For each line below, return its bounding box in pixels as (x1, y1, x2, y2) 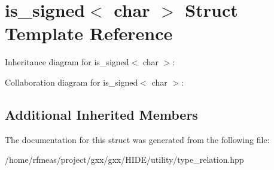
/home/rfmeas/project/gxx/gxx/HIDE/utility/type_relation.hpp (5, 153, 244, 166)
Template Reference (5, 21, 173, 45)
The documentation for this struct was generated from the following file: (5, 133, 270, 145)
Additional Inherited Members (5, 105, 198, 123)
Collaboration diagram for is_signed (5, 75, 138, 88)
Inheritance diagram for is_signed (5, 56, 129, 68)
